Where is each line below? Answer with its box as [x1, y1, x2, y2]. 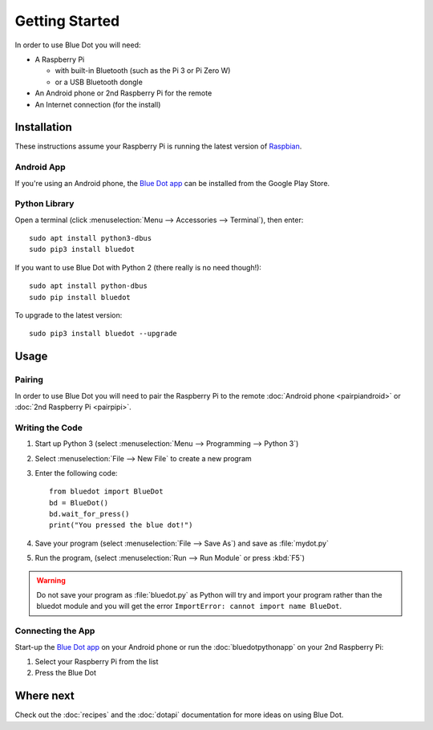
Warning [36, 575, 66, 585]
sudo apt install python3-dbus [29, 233, 152, 243]
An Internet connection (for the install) [34, 99, 161, 109]
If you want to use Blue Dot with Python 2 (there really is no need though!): [14, 262, 262, 272]
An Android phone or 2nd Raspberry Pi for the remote [34, 88, 212, 98]
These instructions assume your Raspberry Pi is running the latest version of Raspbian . [14, 141, 302, 152]
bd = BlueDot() [49, 498, 109, 507]
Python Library [14, 198, 75, 209]
